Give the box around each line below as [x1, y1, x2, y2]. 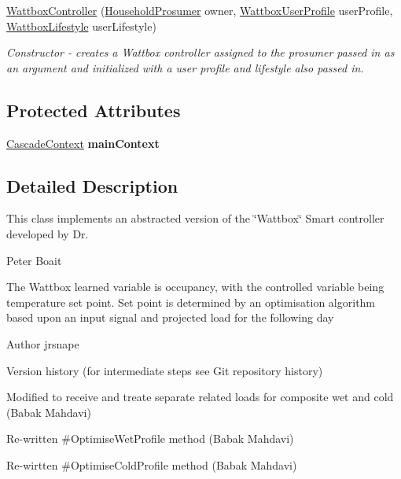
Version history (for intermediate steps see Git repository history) [6, 362, 323, 378]
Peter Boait [6, 252, 62, 268]
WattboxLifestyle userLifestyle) [6, 17, 156, 34]
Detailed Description [6, 173, 178, 197]
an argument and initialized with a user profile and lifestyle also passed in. [6, 59, 364, 76]
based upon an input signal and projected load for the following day [6, 309, 334, 326]
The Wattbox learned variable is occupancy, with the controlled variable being [6, 278, 384, 295]
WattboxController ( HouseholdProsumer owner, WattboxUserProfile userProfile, [6, 2, 393, 18]
